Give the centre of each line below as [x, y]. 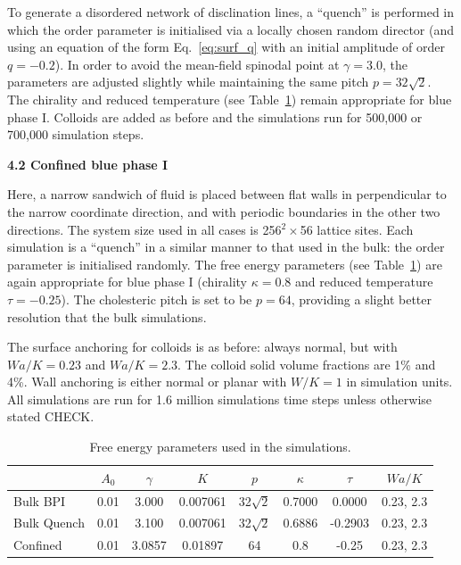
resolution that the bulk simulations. [107, 316]
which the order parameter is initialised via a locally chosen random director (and [231, 29]
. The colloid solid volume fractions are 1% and [307, 364]
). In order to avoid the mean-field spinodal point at [197, 64]
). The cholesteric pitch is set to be [156, 299]
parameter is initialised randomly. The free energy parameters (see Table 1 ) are [225, 264]
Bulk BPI [40, 500]
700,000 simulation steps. [76, 134]
